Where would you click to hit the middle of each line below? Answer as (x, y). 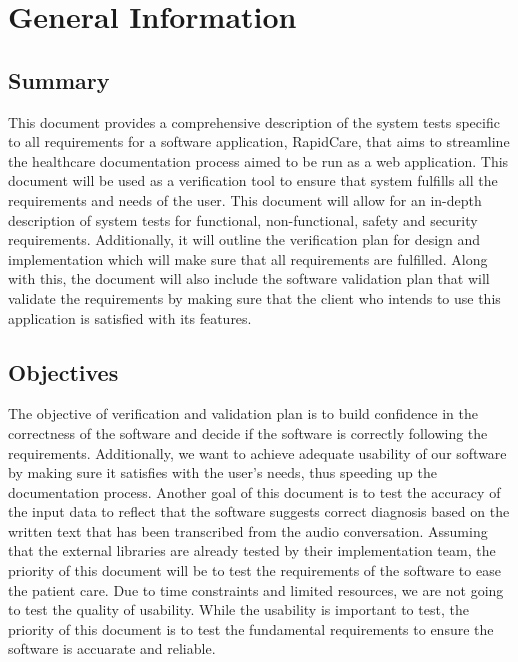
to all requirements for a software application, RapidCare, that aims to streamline (259, 141)
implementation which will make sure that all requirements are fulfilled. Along (248, 258)
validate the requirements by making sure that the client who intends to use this (254, 297)
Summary (59, 79)
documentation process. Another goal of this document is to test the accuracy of (254, 491)
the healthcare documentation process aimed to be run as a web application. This (258, 160)
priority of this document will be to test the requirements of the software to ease (254, 570)
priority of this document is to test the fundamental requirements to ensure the (251, 628)
